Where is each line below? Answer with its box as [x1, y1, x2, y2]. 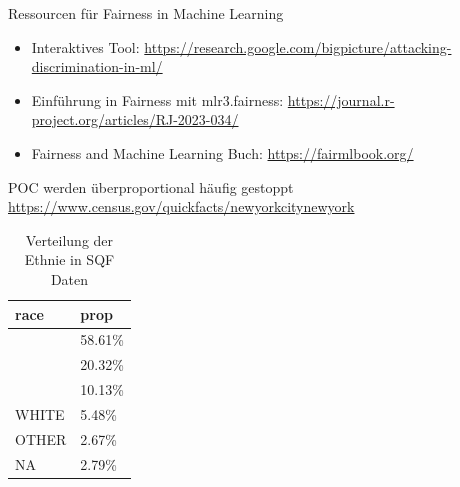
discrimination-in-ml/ [31, 56, 163, 77]
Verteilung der [25, 229, 114, 250]
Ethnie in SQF [24, 249, 115, 270]
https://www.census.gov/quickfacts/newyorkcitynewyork [8, 196, 355, 217]
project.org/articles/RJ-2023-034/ [31, 109, 239, 130]
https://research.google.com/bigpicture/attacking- [144, 36, 452, 57]
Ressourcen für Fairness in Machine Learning [8, 3, 284, 23]
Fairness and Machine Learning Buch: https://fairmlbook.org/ [31, 142, 414, 163]
